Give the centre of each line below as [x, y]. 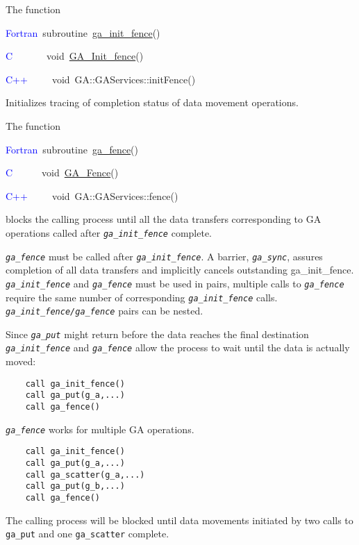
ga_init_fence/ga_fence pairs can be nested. [105, 311]
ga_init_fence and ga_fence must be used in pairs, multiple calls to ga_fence [175, 283]
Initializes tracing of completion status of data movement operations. [152, 102]
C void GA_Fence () [62, 173]
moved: [21, 361]
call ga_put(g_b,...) [75, 486]
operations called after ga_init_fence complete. [109, 232]
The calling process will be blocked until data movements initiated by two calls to [179, 520]
